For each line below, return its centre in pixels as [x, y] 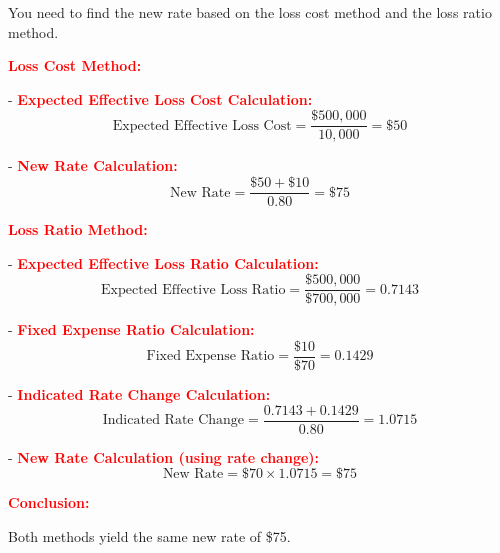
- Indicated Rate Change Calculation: [139, 394]
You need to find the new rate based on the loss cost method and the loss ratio [250, 12]
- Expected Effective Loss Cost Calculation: [160, 98]
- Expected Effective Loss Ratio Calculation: [163, 262]
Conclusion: [49, 502]
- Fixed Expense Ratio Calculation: [131, 329]
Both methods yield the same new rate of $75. [149, 535]
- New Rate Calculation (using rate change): [164, 456]
